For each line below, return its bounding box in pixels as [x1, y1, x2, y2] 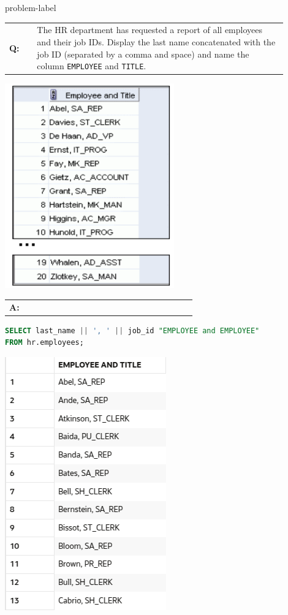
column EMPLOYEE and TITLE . [37, 59, 146, 72]
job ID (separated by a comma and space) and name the [37, 47, 249, 60]
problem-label [5, 1, 56, 13]
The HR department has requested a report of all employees [37, 23, 263, 36]
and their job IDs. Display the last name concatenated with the [37, 35, 276, 48]
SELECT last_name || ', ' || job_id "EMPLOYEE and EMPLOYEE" [5, 326, 260, 335]
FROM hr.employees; [5, 338, 84, 347]
